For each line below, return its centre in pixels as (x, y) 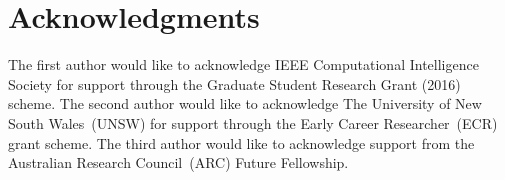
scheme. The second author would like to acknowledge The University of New (245, 103)
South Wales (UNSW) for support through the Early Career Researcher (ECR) (253, 122)
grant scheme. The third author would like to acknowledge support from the (241, 142)
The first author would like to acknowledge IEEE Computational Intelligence (243, 64)
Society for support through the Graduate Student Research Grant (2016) (234, 83)
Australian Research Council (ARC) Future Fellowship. (178, 162)
